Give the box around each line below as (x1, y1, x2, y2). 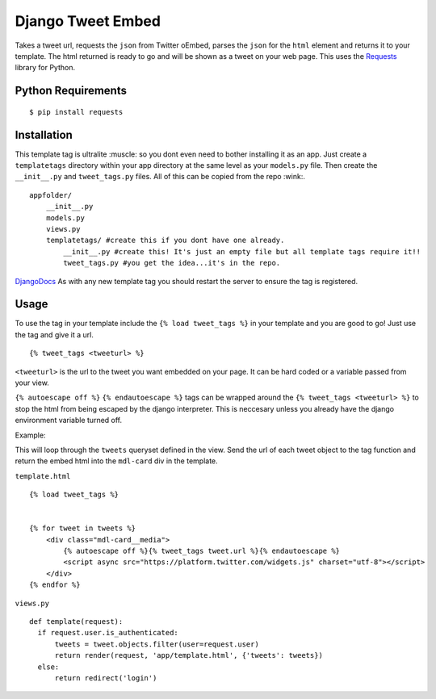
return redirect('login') (54, 674, 157, 682)
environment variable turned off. (15, 416, 123, 425)
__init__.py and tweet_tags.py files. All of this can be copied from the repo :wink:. (15, 172, 306, 182)
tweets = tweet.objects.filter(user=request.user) (54, 639, 260, 649)
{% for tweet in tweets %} (29, 524, 136, 533)
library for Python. (15, 63, 76, 73)
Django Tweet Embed (15, 12, 161, 30)
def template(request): (29, 617, 124, 626)
